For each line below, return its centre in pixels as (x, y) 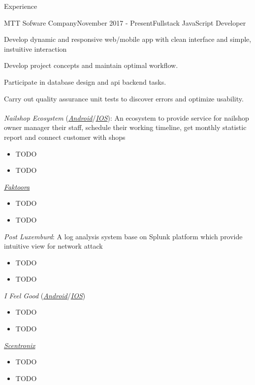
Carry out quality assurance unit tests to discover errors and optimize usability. (124, 98)
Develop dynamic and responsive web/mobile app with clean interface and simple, (128, 39)
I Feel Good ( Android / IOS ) (45, 295)
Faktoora (17, 186)
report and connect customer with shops (65, 137)
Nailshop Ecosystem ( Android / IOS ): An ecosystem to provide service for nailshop (127, 117)
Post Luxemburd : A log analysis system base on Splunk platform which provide (123, 236)
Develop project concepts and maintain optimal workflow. (91, 65)
